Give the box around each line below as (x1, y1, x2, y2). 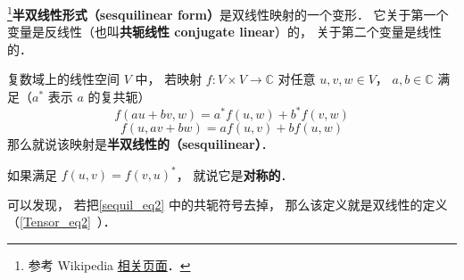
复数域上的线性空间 (7, 70, 120, 88)
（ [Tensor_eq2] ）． (7, 212, 116, 231)
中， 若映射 (135, 70, 203, 88)
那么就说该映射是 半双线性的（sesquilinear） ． (7, 135, 274, 153)
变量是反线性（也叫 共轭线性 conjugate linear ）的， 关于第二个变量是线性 (7, 22, 442, 41)
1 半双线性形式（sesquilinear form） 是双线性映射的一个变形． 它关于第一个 (7, 3, 449, 23)
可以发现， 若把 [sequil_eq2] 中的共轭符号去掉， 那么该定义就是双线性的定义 (7, 194, 448, 213)
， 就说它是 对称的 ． (176, 165, 294, 184)
